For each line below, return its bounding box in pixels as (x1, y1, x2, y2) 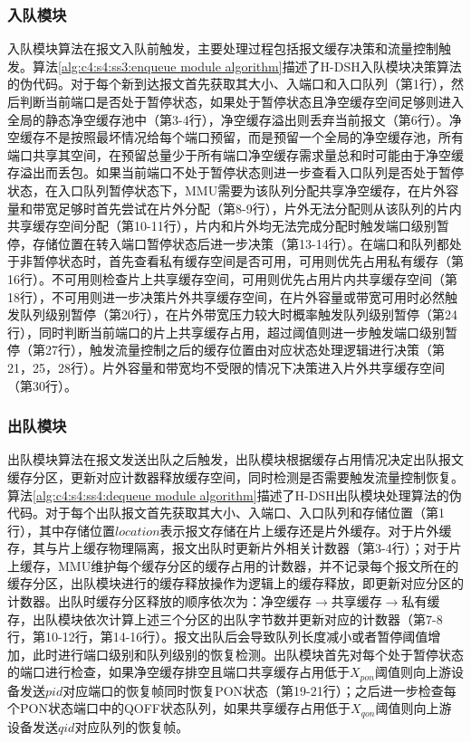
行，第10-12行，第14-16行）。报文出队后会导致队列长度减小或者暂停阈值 (7, 627, 428, 646)
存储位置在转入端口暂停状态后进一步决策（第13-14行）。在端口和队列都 (32, 233, 449, 252)
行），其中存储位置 (7, 520, 115, 539)
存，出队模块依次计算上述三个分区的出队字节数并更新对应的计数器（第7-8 (7, 609, 443, 628)
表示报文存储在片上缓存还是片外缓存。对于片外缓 (159, 520, 452, 539)
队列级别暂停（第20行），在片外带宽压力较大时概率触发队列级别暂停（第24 (19, 305, 457, 324)
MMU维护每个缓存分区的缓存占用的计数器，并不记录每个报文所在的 (57, 556, 459, 575)
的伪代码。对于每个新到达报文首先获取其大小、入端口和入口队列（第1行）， (7, 74, 451, 93)
